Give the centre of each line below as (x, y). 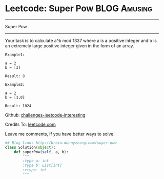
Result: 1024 (18, 106)
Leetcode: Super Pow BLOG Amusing (79, 9)
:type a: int (36, 161)
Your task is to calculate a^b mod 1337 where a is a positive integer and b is (81, 40)
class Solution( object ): (30, 147)
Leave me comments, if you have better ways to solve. (60, 134)
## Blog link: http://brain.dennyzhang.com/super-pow (61, 143)
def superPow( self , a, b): (41, 152)
